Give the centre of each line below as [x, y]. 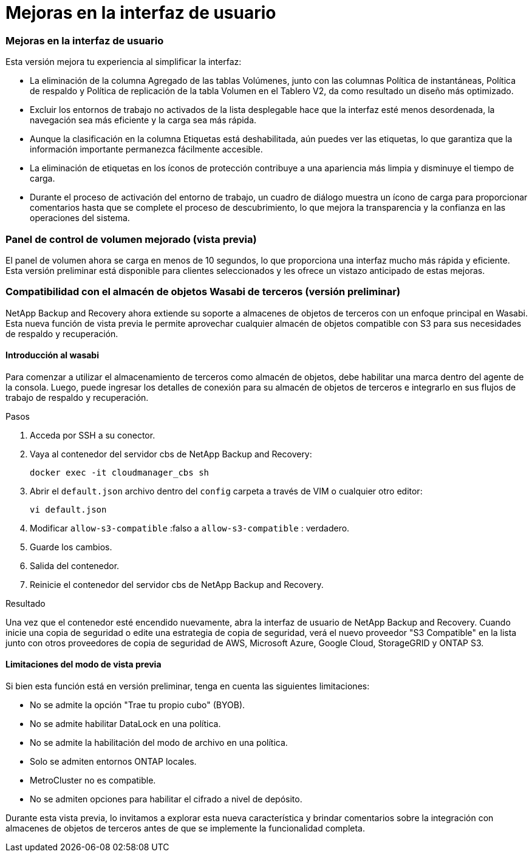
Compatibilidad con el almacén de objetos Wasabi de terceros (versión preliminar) [203, 292]
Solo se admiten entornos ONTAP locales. [113, 762]
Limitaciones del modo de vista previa [84, 664]
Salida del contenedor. [75, 565]
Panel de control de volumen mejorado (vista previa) [131, 239]
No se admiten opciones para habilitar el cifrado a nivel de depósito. [166, 799]
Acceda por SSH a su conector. [93, 435]
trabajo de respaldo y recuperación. [77, 397]
